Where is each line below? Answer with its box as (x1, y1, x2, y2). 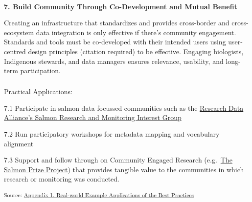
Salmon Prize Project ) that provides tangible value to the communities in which (4, 164, 244, 174)
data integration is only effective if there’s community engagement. (36, 27, 236, 37)
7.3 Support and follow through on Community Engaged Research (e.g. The (4, 155, 232, 165)
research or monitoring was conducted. (4, 174, 119, 184)
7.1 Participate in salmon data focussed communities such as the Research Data (4, 102, 244, 113)
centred (4, 46, 26, 56)
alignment (4, 138, 34, 148)
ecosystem (4, 27, 34, 37)
